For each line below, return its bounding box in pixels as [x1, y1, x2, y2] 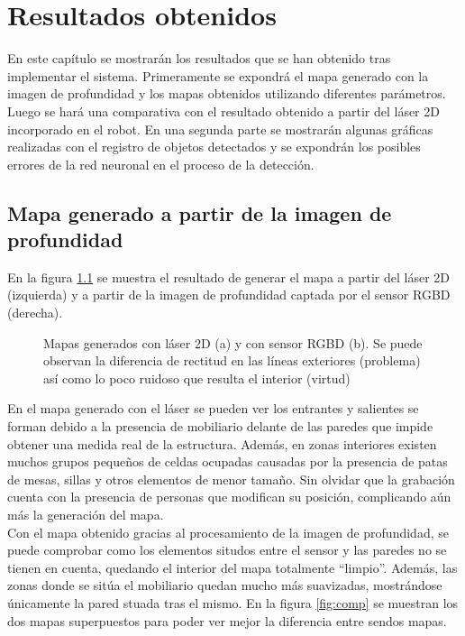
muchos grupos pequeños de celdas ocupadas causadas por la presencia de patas [7, 452, 448, 471]
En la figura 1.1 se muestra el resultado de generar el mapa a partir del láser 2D [7, 267, 451, 286]
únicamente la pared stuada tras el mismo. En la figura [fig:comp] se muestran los [7, 593, 459, 612]
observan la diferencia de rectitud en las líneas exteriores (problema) [43, 351, 421, 370]
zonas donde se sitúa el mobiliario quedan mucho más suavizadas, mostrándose [7, 576, 442, 595]
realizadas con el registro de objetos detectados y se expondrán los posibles [7, 137, 421, 156]
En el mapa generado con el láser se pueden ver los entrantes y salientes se [7, 399, 419, 418]
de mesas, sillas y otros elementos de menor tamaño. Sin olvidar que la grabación [7, 469, 455, 488]
